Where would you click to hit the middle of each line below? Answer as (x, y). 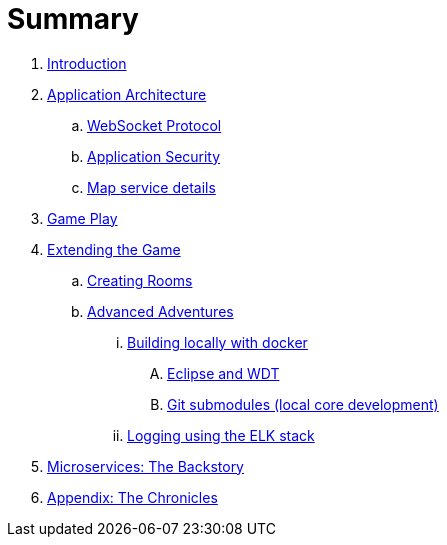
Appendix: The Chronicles (132, 497)
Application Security (154, 156)
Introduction (87, 63)
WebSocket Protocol (154, 125)
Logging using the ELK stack (221, 435)
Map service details (151, 187)
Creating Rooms (140, 280)
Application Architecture (127, 94)
